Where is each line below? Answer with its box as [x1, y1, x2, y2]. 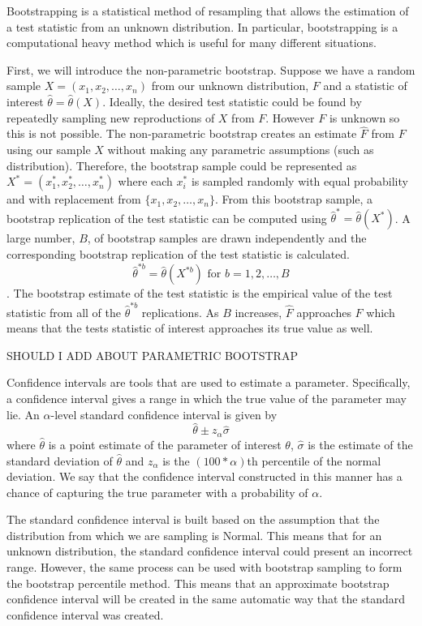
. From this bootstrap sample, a [214, 191, 373, 208]
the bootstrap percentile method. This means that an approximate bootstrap [6, 574, 390, 591]
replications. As [141, 303, 219, 320]
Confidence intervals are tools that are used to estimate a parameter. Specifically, [6, 374, 411, 391]
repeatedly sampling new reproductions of [6, 109, 215, 126]
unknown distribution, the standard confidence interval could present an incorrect [6, 542, 413, 560]
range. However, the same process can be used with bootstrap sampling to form [6, 559, 403, 576]
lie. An [6, 405, 40, 422]
